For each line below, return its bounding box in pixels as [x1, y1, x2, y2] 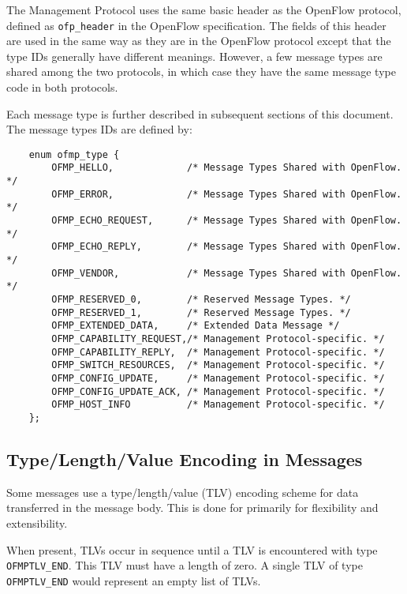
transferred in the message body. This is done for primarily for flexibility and [6, 499, 379, 516]
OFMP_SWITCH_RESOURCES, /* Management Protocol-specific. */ [51, 359, 385, 371]
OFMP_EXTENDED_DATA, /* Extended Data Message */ [51, 320, 340, 332]
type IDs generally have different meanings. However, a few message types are [6, 47, 383, 64]
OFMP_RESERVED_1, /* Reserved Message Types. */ [51, 306, 351, 318]
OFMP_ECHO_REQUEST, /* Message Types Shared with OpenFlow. [51, 215, 402, 227]
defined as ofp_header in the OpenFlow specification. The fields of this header [6, 17, 386, 33]
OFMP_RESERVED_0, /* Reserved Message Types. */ [51, 294, 351, 306]
